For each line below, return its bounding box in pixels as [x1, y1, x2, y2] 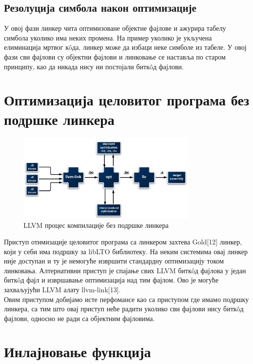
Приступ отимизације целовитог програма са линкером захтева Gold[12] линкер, [4, 236, 242, 246]
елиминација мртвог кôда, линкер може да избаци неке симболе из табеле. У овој [4, 42, 247, 52]
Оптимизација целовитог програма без [4, 90, 250, 110]
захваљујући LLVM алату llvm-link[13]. [4, 284, 121, 294]
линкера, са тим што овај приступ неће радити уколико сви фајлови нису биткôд [4, 303, 244, 314]
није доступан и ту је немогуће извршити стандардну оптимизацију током [4, 256, 224, 266]
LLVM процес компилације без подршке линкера [23, 220, 169, 230]
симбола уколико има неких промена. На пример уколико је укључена [4, 32, 212, 42]
